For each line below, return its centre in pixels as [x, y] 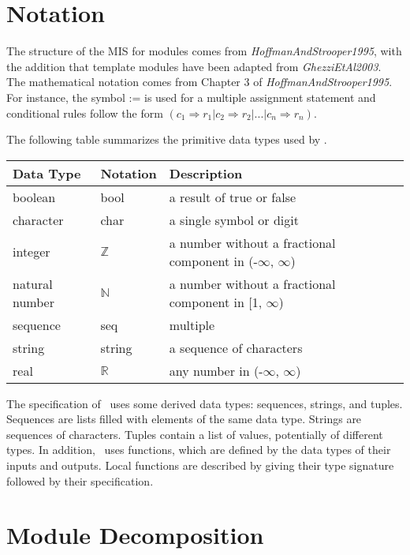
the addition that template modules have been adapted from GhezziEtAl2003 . [194, 66]
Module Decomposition [135, 535]
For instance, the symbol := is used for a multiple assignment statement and [191, 97]
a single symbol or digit [234, 219]
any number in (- [216, 370]
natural [33, 283]
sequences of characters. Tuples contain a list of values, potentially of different [195, 434]
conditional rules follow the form [85, 112]
